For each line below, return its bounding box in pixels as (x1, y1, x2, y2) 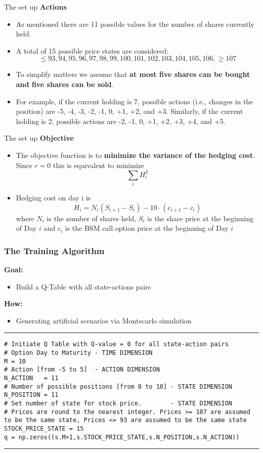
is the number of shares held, (47, 213, 137, 223)
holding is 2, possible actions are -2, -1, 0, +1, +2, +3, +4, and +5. (16, 115, 226, 126)
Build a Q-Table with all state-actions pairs (16, 281, 151, 292)
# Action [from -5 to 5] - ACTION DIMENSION (4, 366, 160, 374)
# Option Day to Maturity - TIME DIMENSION (4, 349, 153, 356)
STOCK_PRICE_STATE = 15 (4, 425, 84, 432)
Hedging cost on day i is (16, 192, 91, 202)
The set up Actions (4, 2, 67, 12)
